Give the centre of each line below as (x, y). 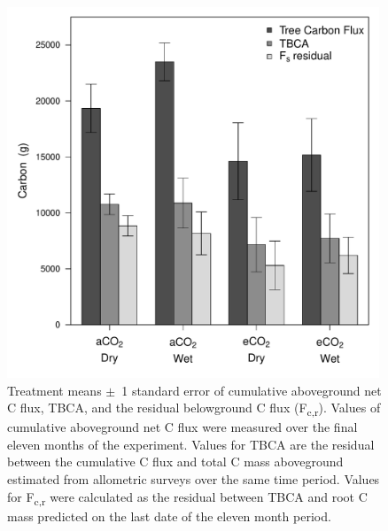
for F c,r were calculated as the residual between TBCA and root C (187, 497)
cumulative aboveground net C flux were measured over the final (182, 427)
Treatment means (54, 390)
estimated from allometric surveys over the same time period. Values (194, 479)
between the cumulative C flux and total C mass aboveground (175, 462)
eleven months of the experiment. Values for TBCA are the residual (191, 444)
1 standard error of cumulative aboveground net (252, 390)
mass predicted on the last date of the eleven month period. (169, 516)
